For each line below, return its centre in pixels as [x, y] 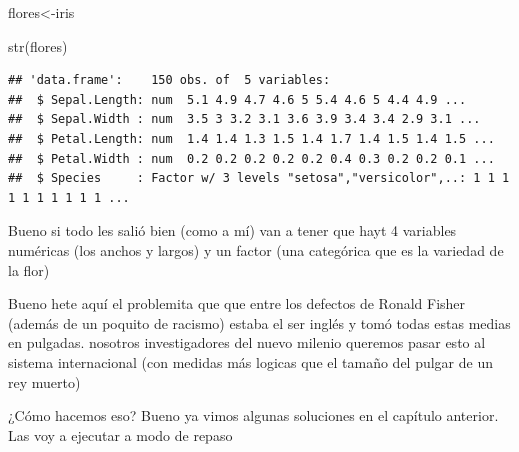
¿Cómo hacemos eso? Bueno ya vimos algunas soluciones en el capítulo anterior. [253, 415]
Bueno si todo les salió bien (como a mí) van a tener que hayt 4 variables [232, 230]
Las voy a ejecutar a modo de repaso [120, 434]
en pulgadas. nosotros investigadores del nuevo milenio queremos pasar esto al [247, 342]
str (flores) [38, 45]
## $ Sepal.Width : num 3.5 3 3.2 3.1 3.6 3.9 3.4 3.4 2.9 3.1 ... [244, 119]
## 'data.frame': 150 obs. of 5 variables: [169, 80]
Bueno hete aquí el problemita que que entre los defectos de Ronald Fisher [237, 303]
